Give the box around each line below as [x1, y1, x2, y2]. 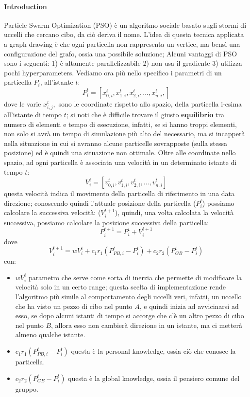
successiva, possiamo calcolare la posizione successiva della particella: [4, 217, 209, 227]
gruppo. [15, 383, 38, 394]
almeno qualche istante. [15, 329, 85, 340]
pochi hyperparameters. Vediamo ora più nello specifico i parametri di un [4, 67, 222, 77]
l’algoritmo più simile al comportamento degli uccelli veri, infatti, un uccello [15, 291, 242, 302]
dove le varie [4, 98, 41, 108]
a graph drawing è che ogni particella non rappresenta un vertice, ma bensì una [4, 38, 240, 49]
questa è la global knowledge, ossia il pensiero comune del [68, 373, 240, 383]
